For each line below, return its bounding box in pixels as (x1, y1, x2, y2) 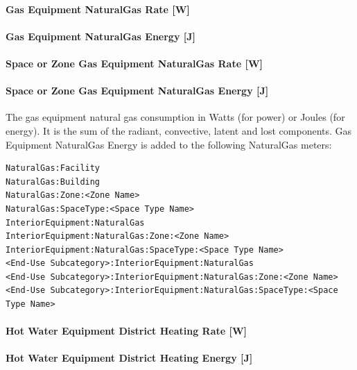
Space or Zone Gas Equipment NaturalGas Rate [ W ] (6, 56, 263, 70)
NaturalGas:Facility (6, 163, 101, 174)
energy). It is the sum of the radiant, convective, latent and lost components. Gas (6, 123, 352, 137)
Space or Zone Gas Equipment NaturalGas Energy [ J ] (6, 83, 269, 98)
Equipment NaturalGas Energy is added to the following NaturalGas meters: (6, 137, 332, 151)
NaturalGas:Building (6, 176, 101, 187)
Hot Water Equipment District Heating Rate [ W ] (6, 323, 247, 338)
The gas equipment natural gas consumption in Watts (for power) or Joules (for (6, 110, 345, 124)
